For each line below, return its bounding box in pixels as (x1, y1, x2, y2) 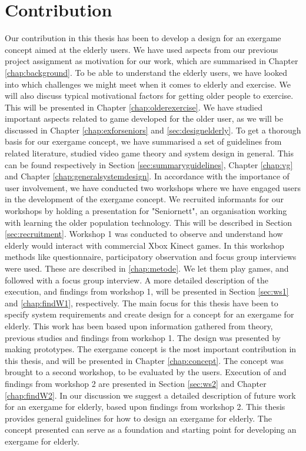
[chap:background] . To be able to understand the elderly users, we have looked (5, 66, 287, 78)
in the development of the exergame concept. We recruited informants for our (5, 193, 284, 205)
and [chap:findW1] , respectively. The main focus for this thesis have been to (5, 296, 278, 309)
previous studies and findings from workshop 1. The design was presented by (5, 331, 281, 343)
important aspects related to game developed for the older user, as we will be (5, 112, 283, 125)
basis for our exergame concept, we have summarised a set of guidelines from (5, 135, 282, 148)
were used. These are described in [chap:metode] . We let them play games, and (5, 262, 289, 274)
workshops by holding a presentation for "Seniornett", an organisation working (5, 205, 287, 217)
